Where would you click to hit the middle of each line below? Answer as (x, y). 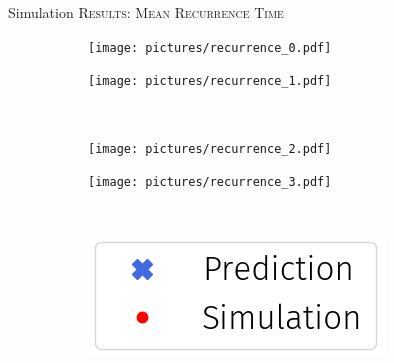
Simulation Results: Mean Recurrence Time (146, 12)
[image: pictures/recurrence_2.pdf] (210, 148)
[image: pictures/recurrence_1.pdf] (210, 81)
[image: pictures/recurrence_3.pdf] (210, 182)
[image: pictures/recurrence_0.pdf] (210, 47)
